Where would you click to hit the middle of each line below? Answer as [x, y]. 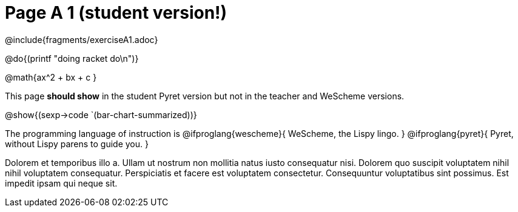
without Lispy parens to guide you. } [77, 144]
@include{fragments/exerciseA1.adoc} [82, 39]
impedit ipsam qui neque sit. [61, 183]
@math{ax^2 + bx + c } [51, 77]
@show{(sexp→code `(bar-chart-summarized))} [101, 114]
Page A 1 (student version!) [116, 13]
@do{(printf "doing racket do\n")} [72, 58]
